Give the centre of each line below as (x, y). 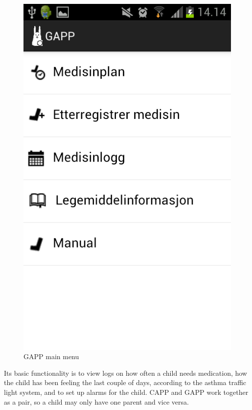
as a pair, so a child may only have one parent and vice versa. (96, 401)
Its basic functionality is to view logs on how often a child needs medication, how (126, 373)
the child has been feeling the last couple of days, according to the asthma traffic (125, 382)
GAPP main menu (51, 356)
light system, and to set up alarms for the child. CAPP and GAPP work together (126, 392)
